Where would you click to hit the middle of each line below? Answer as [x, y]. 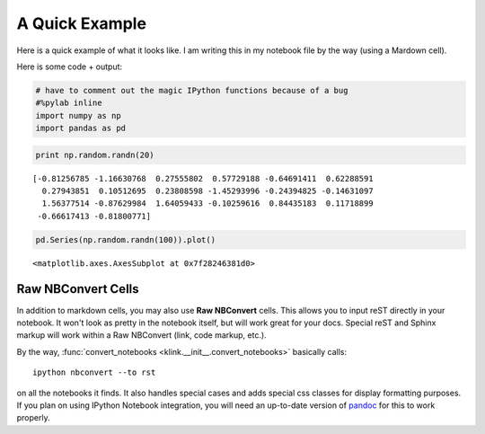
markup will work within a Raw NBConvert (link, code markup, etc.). [141, 335]
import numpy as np [78, 115]
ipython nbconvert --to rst [94, 372]
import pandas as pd [80, 128]
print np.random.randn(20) [95, 155]
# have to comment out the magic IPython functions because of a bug [192, 90]
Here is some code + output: [70, 66]
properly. [33, 418]
